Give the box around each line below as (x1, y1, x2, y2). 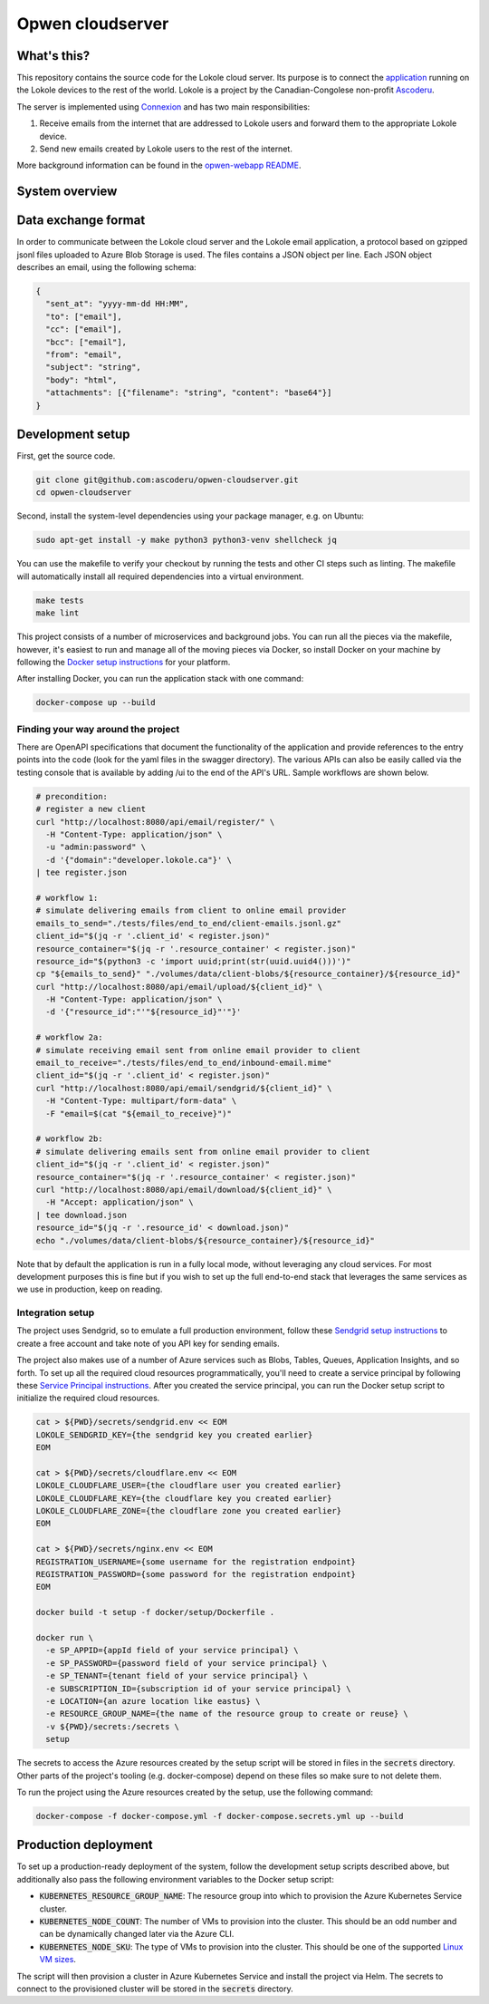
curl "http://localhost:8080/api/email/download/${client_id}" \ (35, 1184, 332, 1195)
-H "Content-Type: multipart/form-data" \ (45, 1096, 237, 1106)
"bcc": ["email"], (45, 336, 127, 347)
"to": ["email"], (45, 311, 122, 322)
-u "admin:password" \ (45, 842, 147, 852)
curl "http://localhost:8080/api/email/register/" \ (35, 817, 275, 827)
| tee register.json (35, 867, 127, 878)
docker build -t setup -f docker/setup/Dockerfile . (35, 1607, 275, 1618)
